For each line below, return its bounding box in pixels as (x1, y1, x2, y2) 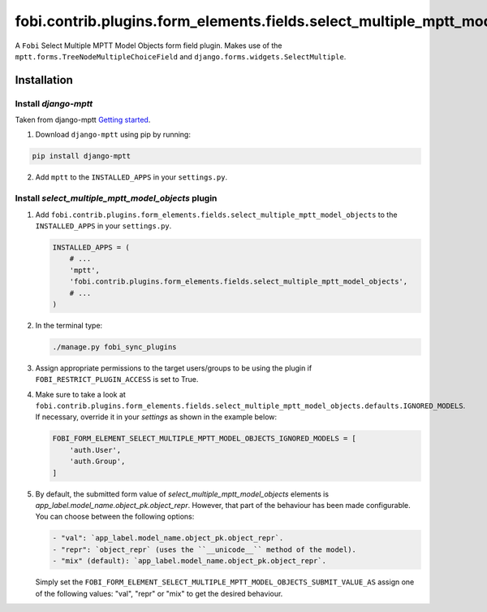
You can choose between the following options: (35, 512, 195, 522)
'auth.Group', (69, 457, 126, 467)
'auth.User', (69, 445, 122, 454)
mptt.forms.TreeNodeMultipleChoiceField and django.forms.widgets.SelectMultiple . (15, 51, 347, 61)
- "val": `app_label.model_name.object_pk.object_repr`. (52, 533, 284, 543)
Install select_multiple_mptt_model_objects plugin (15, 193, 218, 204)
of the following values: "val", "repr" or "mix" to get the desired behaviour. (35, 588, 283, 598)
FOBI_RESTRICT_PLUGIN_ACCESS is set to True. (35, 375, 199, 384)
